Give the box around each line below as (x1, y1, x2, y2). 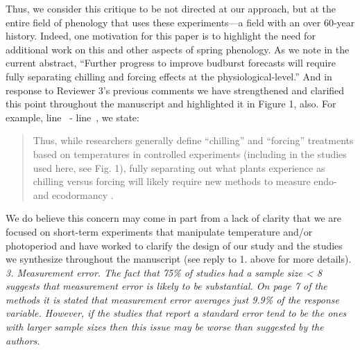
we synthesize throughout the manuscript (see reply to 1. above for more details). (6, 252, 352, 266)
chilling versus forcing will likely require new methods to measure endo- (33, 174, 337, 189)
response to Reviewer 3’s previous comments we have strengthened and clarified (6, 82, 345, 97)
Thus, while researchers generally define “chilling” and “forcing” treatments (33, 133, 354, 148)
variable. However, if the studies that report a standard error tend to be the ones (6, 306, 347, 320)
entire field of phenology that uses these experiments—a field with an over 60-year (6, 15, 355, 29)
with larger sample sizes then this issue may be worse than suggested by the (6, 320, 324, 334)
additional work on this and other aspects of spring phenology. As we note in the (6, 42, 350, 56)
